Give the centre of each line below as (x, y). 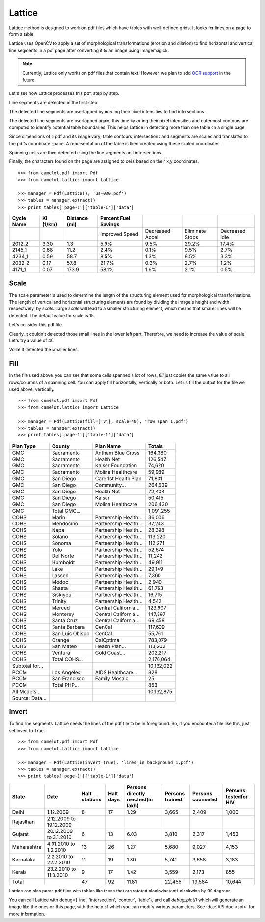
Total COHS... (67, 659)
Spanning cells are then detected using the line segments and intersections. (86, 153)
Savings (110, 225)
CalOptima (107, 640)
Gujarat (21, 834)
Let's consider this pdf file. (36, 325)
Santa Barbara (68, 627)
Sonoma (61, 543)
